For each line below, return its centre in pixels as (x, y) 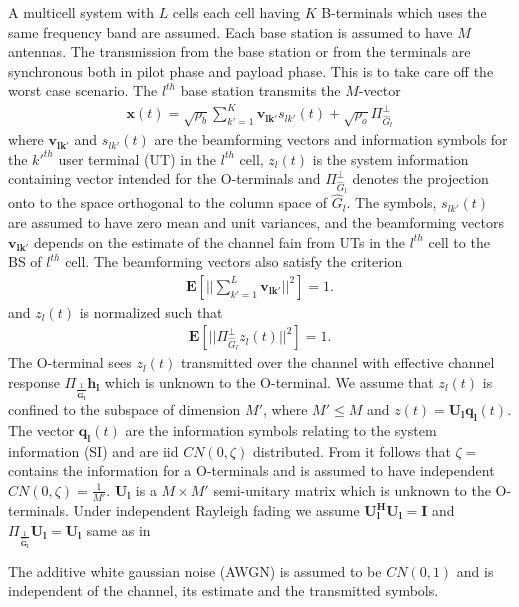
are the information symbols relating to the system (281, 429)
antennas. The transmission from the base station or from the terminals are (239, 51)
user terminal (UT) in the (137, 158)
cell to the (459, 241)
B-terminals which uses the (404, 12)
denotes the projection (420, 178)
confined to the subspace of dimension (124, 408)
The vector (41, 429)
